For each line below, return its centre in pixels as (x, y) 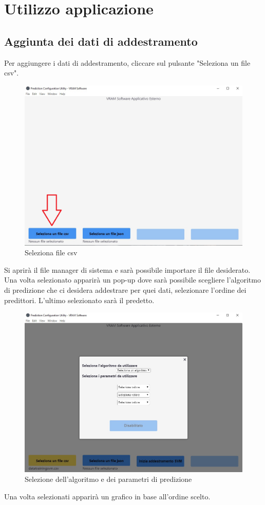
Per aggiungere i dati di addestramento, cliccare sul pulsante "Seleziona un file (127, 62)
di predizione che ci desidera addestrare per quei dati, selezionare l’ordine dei (125, 290)
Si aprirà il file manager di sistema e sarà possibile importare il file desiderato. (127, 269)
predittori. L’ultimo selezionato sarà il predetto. (79, 300)
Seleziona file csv (51, 252)
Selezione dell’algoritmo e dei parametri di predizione (108, 479)
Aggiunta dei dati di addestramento (101, 41)
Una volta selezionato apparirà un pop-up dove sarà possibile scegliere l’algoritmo (132, 280)
